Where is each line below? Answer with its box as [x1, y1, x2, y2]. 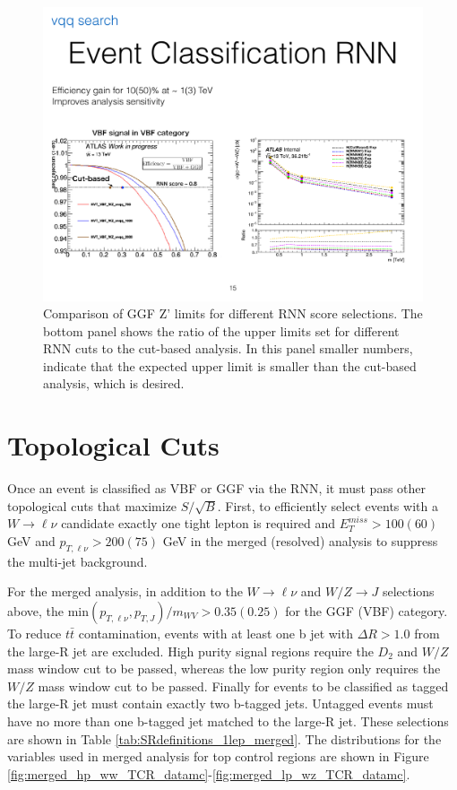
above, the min [7, 601, 89, 620]
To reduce [7, 623, 62, 642]
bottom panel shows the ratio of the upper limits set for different [43, 321, 400, 340]
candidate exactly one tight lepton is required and [61, 514, 335, 533]
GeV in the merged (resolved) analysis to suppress [162, 531, 438, 550]
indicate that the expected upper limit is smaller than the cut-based [43, 356, 417, 375]
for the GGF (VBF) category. [285, 601, 448, 620]
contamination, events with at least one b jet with [78, 623, 353, 642]
